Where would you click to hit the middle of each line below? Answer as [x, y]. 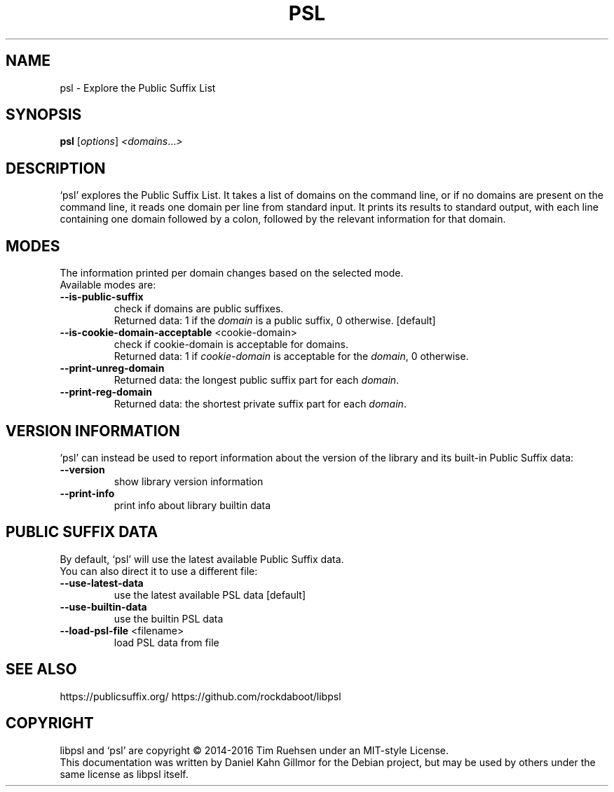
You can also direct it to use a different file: [159, 571]
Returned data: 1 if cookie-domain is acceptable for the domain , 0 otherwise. [291, 356]
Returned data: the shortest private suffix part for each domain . [260, 404]
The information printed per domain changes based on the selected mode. [232, 273]
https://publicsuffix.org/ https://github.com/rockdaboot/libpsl [200, 696]
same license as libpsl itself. [124, 774]
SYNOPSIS [44, 115]
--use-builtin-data [103, 606]
